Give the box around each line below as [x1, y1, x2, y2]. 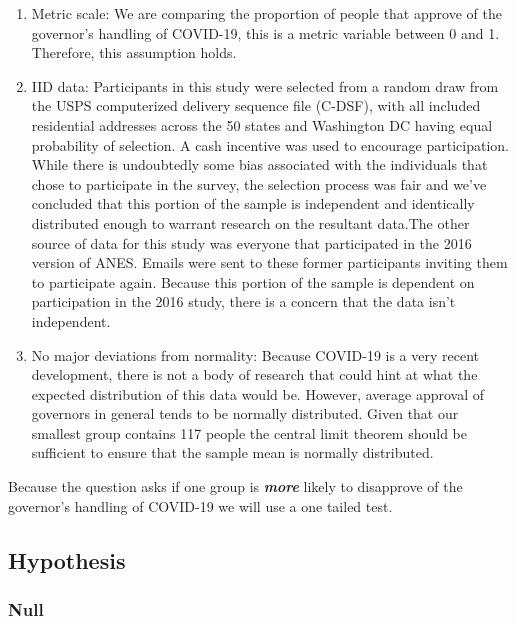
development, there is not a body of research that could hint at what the [31, 364, 478, 385]
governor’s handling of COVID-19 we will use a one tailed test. [8, 495, 393, 516]
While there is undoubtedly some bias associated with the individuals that [31, 154, 488, 175]
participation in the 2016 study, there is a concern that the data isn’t [31, 291, 456, 312]
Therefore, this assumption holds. [31, 42, 237, 63]
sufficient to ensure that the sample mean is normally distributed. [31, 442, 434, 463]
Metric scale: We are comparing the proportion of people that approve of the [31, 3, 502, 23]
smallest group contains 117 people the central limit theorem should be [31, 422, 467, 443]
